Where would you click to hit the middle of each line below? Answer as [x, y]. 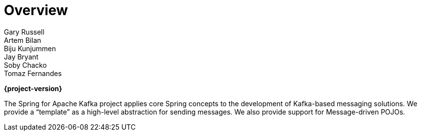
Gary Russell [24, 32]
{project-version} [33, 88]
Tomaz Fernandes [33, 73]
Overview [36, 10]
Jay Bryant [21, 57]
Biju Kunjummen [30, 48]
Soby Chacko [25, 65]
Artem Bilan [23, 40]
